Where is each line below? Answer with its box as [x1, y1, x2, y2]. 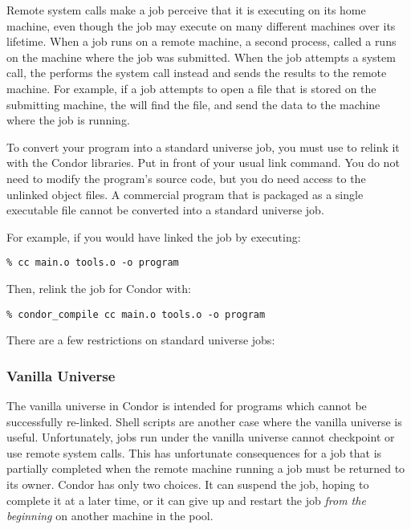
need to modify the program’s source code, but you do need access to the [6, 169, 366, 186]
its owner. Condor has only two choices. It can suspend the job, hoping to [6, 476, 369, 492]
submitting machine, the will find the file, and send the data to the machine [6, 96, 380, 112]
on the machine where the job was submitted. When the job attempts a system [6, 48, 396, 65]
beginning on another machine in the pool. [6, 507, 214, 524]
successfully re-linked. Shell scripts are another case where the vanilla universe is [6, 413, 402, 429]
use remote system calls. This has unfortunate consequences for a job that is [6, 444, 382, 461]
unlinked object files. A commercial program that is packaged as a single [6, 185, 364, 202]
